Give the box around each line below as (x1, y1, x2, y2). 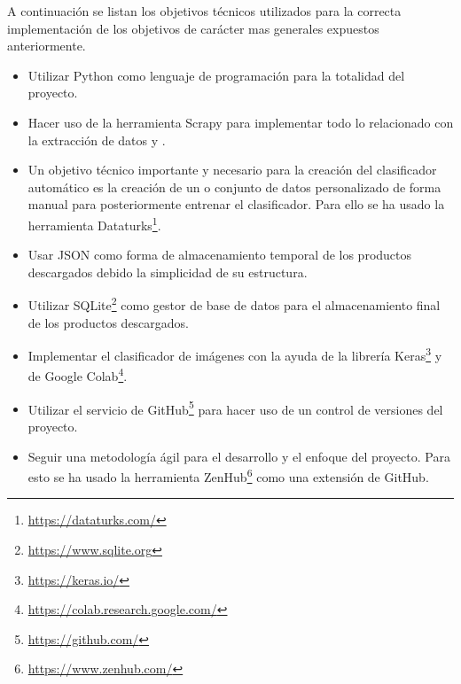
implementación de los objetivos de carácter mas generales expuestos (7, 19, 379, 37)
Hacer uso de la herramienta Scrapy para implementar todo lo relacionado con (27, 113, 454, 131)
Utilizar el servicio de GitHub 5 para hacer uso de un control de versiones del (27, 397, 443, 418)
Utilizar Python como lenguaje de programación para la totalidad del (27, 66, 405, 84)
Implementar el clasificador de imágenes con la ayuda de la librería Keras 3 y (27, 344, 442, 364)
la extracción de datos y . (27, 130, 166, 149)
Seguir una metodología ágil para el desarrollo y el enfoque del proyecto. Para (27, 447, 450, 465)
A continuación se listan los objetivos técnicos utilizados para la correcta (7, 2, 402, 19)
